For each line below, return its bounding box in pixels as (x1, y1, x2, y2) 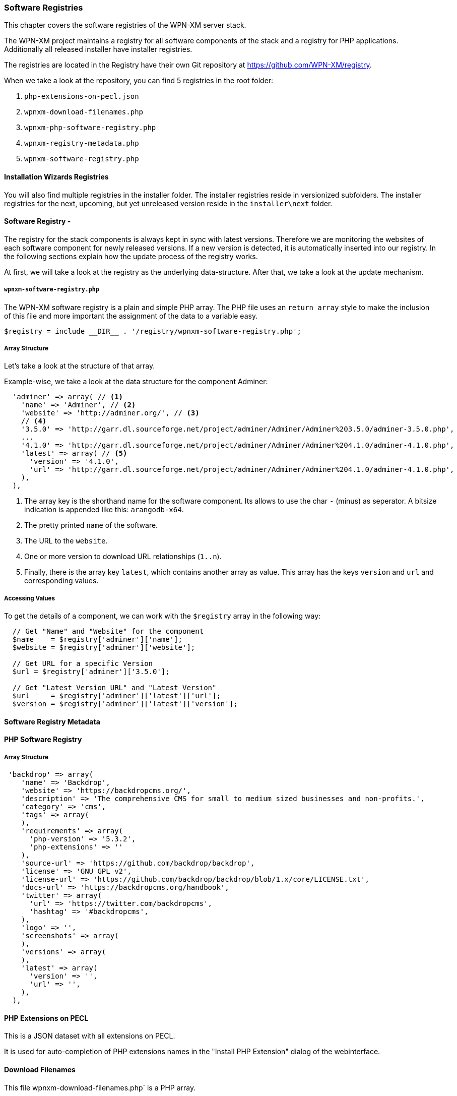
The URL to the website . (24, 536, 108, 545)
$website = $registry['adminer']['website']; (12, 643, 195, 652)
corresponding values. (24, 576, 99, 585)
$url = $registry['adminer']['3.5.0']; (12, 667, 170, 676)
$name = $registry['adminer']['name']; (12, 635, 183, 644)
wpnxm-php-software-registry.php (24, 124, 156, 132)
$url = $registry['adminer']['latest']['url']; (12, 692, 221, 700)
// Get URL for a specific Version (12, 659, 153, 668)
